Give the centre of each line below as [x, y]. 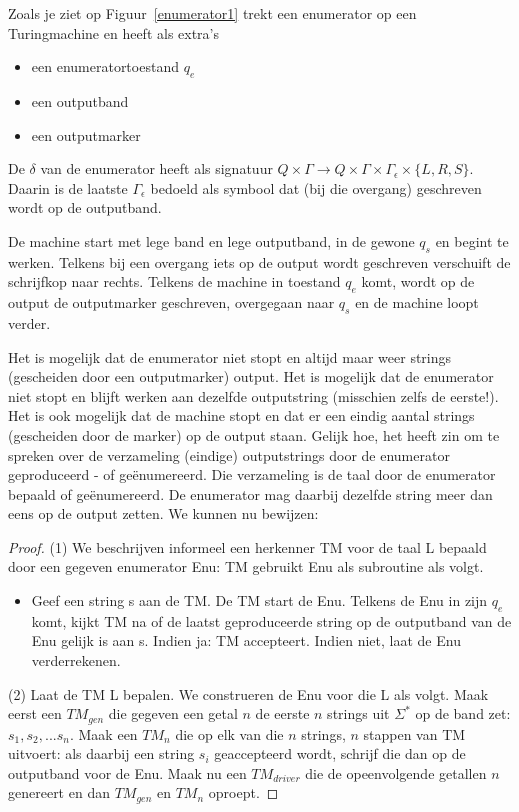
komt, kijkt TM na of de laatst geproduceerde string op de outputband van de [271, 620]
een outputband [80, 100]
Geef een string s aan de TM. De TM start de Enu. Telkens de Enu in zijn [259, 600]
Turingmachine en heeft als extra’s [114, 32]
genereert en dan [59, 792]
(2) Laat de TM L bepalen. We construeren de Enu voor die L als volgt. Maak [248, 693]
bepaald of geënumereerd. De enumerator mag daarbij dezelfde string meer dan [250, 493]
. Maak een [103, 733]
